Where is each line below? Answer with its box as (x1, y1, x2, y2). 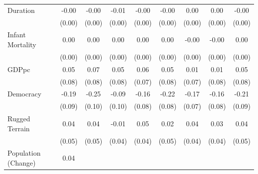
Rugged (7, 113, 30, 124)
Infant (7, 29, 26, 40)
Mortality (7, 39, 37, 50)
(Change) (7, 157, 36, 168)
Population (7, 148, 41, 158)
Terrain (7, 123, 30, 133)
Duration (7, 4, 35, 15)
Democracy (7, 88, 42, 99)
